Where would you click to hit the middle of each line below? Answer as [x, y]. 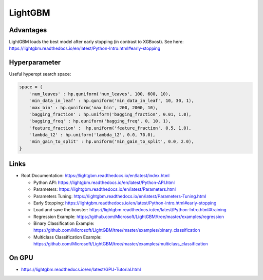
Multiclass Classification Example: [67, 237]
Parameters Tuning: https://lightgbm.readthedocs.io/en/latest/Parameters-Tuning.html [120, 196]
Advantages [28, 30]
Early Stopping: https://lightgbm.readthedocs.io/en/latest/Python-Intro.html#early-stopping [125, 203]
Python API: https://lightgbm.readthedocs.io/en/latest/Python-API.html [104, 182]
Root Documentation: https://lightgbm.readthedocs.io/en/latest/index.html [95, 176]
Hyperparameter [35, 63]
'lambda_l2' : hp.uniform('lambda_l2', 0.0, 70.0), [93, 135]
